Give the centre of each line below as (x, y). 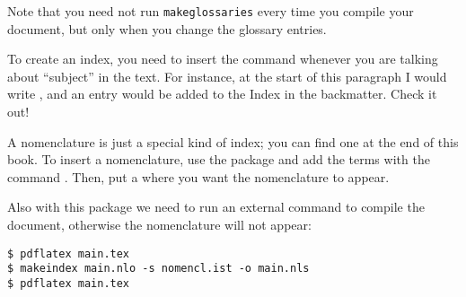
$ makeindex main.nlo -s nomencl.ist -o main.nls (158, 269)
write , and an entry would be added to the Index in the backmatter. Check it (222, 94)
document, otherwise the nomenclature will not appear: (159, 224)
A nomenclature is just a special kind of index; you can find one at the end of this (233, 141)
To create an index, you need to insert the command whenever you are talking (223, 59)
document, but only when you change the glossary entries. (167, 28)
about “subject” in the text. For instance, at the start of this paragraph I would (227, 76)
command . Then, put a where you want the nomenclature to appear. (198, 176)
